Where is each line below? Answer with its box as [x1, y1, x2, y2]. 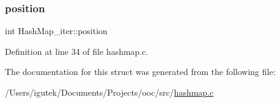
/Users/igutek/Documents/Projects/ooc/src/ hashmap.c [5, 86, 214, 98]
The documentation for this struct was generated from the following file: [5, 65, 276, 78]
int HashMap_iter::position [5, 24, 108, 37]
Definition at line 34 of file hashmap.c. [5, 44, 149, 57]
